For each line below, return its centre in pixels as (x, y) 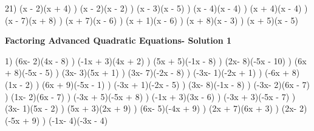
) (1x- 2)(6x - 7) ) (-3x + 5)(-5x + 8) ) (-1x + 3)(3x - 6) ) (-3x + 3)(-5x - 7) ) (150, 96)
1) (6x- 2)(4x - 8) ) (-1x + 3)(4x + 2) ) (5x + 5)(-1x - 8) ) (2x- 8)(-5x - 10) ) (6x (156, 60)
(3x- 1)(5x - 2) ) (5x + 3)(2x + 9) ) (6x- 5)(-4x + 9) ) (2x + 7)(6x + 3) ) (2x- (151, 108)
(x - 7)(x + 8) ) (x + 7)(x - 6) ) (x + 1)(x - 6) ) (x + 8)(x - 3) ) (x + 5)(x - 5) (152, 20)
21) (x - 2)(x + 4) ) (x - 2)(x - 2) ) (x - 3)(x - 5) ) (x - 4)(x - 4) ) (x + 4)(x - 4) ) (156, 8)
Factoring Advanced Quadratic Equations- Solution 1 (118, 40)
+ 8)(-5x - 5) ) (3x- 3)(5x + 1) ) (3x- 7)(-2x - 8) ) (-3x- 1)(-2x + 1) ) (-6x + (147, 72)
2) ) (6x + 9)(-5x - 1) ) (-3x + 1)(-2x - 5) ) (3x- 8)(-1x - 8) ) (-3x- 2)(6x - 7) (167, 84)
